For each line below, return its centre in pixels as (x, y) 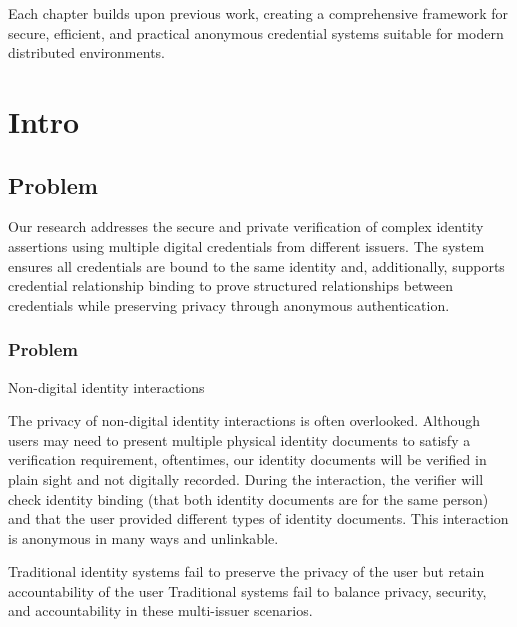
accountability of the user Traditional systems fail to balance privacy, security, (247, 590)
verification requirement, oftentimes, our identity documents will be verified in (247, 459)
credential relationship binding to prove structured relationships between (231, 285)
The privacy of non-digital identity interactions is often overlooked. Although (244, 420)
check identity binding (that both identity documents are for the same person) (248, 498)
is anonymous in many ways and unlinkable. (143, 537)
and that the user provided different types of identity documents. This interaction (258, 518)
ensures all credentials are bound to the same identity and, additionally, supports (256, 265)
